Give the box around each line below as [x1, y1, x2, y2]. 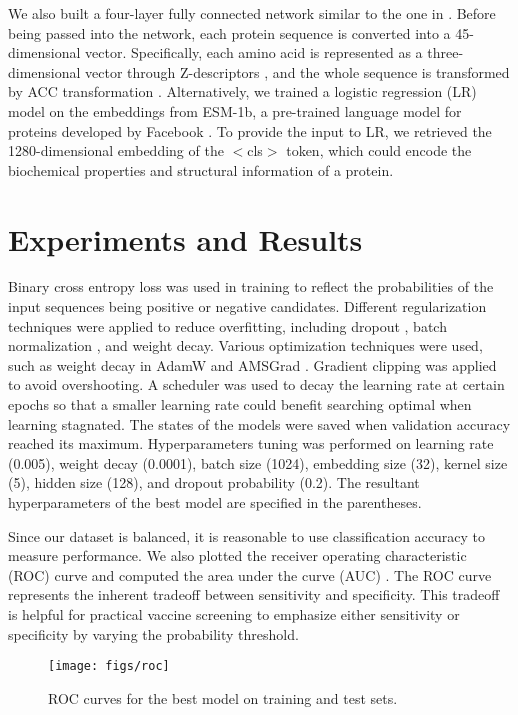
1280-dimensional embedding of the [8, 140, 224, 161]
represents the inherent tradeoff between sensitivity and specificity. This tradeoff [8, 584, 500, 605]
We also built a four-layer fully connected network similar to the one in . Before [8, 3, 496, 23]
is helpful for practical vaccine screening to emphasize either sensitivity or [8, 603, 460, 624]
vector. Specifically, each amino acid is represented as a [85, 42, 423, 63]
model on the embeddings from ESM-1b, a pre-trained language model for [8, 100, 462, 121]
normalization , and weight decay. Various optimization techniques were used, [8, 335, 483, 356]
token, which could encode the [286, 140, 472, 161]
